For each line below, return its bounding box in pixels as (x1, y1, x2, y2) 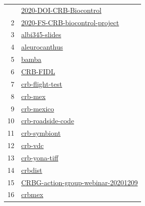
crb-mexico (21, 103, 54, 113)
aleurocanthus (21, 42, 63, 52)
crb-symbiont (21, 128, 61, 138)
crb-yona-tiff (21, 152, 59, 162)
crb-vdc (21, 140, 44, 151)
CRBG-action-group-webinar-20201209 (21, 177, 138, 187)
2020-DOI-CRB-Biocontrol (21, 4, 102, 15)
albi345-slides (21, 29, 62, 40)
